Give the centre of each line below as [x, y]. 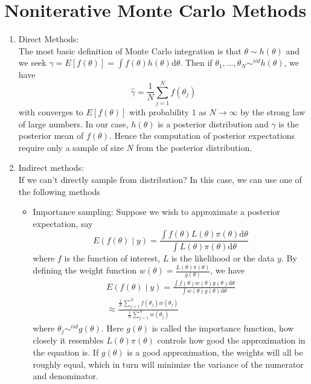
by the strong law [273, 112]
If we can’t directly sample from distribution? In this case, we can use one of [160, 179]
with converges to [51, 112]
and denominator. [66, 376]
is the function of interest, [112, 258]
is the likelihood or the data [223, 258]
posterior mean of [51, 136]
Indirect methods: [51, 168]
